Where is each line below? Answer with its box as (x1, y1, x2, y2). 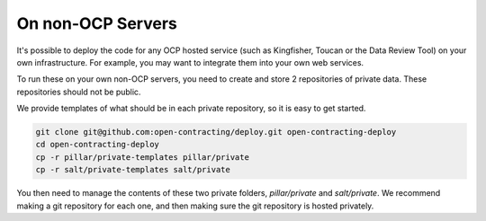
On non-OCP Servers (16, 13, 177, 33)
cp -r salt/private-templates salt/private (35, 164, 231, 175)
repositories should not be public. (16, 86, 141, 97)
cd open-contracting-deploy (35, 139, 159, 150)
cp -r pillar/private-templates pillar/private (35, 152, 249, 162)
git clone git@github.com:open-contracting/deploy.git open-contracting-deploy (35, 127, 397, 137)
